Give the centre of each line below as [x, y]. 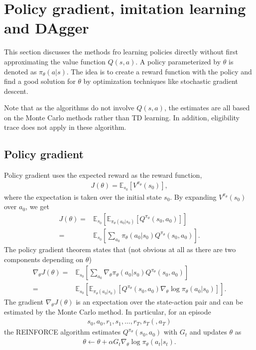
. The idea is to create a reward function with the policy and [159, 71]
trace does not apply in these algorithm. [65, 127]
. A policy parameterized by [178, 61]
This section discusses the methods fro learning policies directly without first [121, 52]
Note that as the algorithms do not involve [69, 108]
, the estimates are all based [207, 108]
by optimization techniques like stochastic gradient [161, 81]
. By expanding [193, 196]
